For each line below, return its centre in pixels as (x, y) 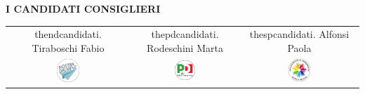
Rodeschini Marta (185, 47)
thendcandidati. (68, 34)
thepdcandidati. (185, 34)
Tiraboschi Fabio (68, 47)
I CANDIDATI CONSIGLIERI (83, 8)
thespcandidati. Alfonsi (299, 34)
